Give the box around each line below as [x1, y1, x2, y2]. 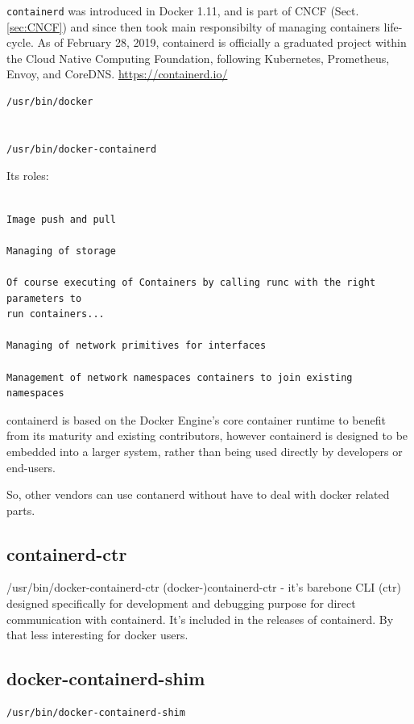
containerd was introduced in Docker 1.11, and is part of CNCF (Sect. [6, 2, 359, 19]
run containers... [6, 308, 105, 320]
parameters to [6, 292, 82, 304]
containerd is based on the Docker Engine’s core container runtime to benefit [6, 411, 386, 428]
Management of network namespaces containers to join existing [6, 371, 353, 383]
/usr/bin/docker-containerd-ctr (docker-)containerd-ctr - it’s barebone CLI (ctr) [6, 579, 401, 596]
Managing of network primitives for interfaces [6, 340, 267, 352]
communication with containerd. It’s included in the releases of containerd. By [6, 610, 394, 627]
